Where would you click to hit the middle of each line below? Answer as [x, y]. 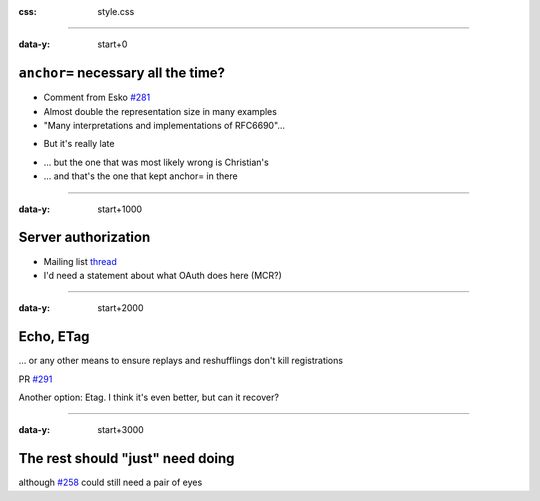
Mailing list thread [80, 261]
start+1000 [120, 209]
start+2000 [120, 308]
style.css [116, 11]
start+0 [112, 44]
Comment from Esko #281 [97, 97]
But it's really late [79, 144]
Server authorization [84, 237]
